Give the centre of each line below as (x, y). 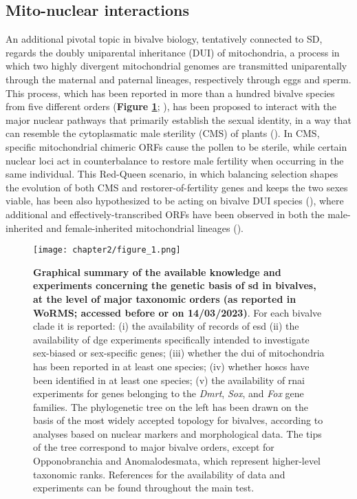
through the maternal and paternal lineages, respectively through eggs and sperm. (178, 79)
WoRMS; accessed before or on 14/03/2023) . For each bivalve (177, 312)
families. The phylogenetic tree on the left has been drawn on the (171, 406)
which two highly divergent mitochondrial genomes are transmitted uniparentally (176, 66)
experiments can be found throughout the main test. (144, 488)
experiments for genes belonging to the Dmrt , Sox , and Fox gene (169, 393)
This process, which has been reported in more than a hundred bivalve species (170, 93)
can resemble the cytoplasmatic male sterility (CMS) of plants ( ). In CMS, (163, 133)
